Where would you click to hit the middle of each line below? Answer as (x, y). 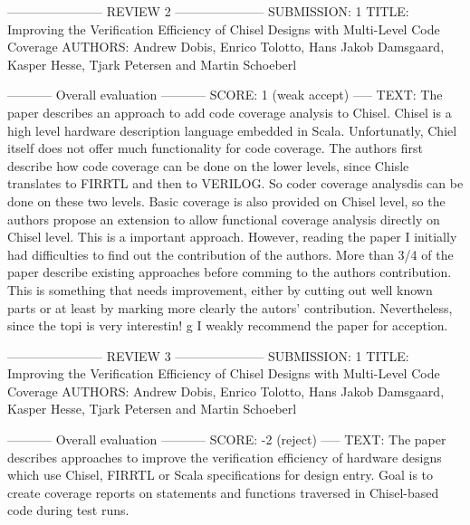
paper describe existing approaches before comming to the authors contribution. (230, 272)
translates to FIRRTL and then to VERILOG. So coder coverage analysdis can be (235, 183)
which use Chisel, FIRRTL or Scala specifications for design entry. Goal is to (221, 475)
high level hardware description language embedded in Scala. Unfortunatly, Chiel (232, 130)
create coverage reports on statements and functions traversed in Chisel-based (223, 492)
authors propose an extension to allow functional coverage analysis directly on (224, 219)
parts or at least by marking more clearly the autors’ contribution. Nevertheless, (230, 307)
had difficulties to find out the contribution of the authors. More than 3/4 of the (230, 254)
